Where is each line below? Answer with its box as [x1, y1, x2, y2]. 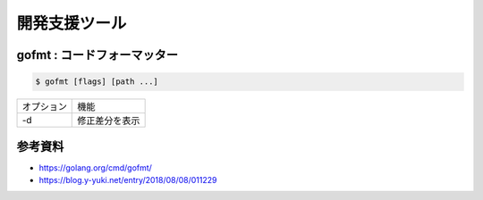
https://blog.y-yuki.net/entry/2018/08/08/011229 [38, 175, 218, 186]
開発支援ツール [16, 13, 127, 33]
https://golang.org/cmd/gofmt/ [38, 162, 152, 173]
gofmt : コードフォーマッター [16, 47, 179, 62]
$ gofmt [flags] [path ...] [35, 77, 158, 87]
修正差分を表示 [77, 114, 140, 127]
